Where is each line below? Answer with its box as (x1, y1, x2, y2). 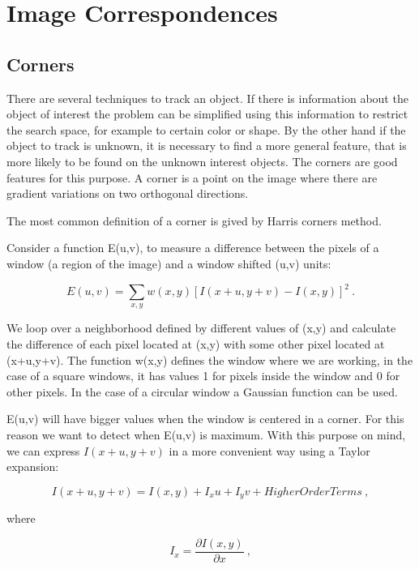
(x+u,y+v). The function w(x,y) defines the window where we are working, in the (6, 351, 413, 368)
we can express (6, 442, 80, 459)
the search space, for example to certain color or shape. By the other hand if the (6, 121, 406, 138)
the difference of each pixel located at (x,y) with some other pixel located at (6, 336, 385, 352)
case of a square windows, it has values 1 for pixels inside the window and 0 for (6, 367, 400, 384)
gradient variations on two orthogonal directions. (6, 185, 249, 202)
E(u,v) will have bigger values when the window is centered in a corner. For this (6, 410, 404, 427)
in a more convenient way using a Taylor (169, 442, 370, 459)
